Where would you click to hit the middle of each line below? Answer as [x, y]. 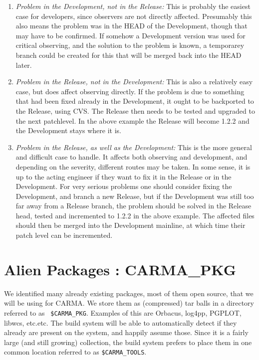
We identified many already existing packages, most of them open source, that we [129, 293]
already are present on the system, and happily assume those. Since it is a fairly [126, 332]
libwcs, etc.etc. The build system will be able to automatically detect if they [121, 322]
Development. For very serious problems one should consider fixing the [124, 186]
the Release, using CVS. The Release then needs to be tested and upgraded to [135, 110]
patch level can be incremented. [64, 235]
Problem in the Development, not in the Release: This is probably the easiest [133, 6]
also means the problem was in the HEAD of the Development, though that [131, 26]
